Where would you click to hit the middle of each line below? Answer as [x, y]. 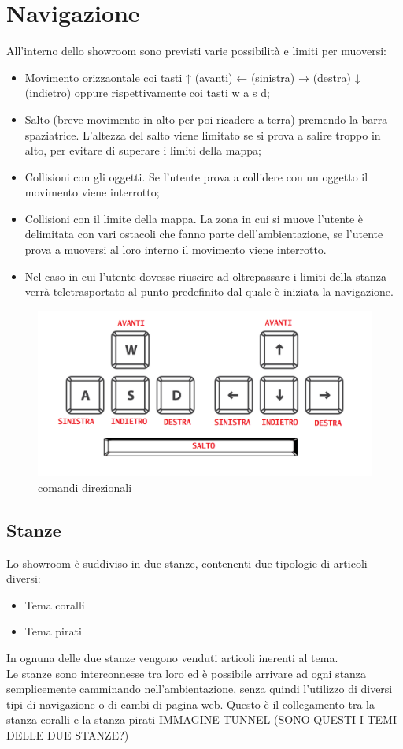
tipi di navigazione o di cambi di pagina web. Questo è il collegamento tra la [190, 704]
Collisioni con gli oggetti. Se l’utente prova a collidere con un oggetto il [196, 176]
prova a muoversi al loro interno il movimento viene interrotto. [176, 250]
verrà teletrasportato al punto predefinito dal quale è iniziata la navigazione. [209, 291]
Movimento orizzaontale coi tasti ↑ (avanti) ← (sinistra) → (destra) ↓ [192, 77]
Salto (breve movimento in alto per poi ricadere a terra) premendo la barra [206, 119]
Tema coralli [55, 604]
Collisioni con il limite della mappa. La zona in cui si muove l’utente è [194, 218]
